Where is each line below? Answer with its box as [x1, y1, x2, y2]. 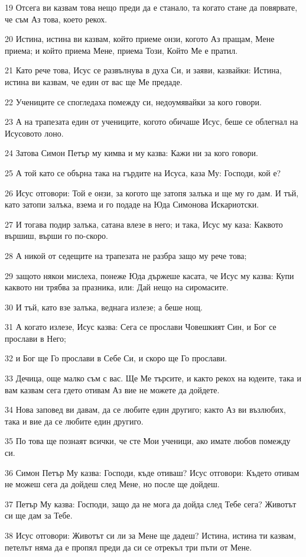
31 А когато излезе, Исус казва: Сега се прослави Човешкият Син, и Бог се [5, 320, 276, 333]
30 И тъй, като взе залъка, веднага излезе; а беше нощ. [5, 300, 203, 313]
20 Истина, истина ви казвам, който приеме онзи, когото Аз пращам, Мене [5, 33, 275, 45]
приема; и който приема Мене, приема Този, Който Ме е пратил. [5, 44, 238, 56]
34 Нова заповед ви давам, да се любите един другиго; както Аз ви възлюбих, [5, 403, 286, 416]
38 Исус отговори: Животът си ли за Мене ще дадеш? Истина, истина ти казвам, [5, 529, 297, 541]
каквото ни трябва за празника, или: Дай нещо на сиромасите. [5, 281, 229, 293]
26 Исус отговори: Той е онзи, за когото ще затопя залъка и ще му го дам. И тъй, [5, 186, 299, 199]
